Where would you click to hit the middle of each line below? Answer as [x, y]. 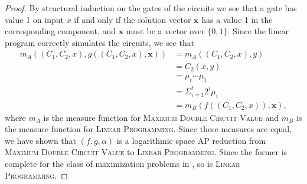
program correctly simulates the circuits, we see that [100, 42]
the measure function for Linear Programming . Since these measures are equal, [148, 129]
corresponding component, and [61, 31]
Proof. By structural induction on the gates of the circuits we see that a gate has [151, 8]
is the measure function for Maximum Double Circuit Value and [161, 117]
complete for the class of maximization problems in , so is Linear [123, 163]
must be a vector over [165, 31]
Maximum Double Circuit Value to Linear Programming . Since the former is [146, 152]
